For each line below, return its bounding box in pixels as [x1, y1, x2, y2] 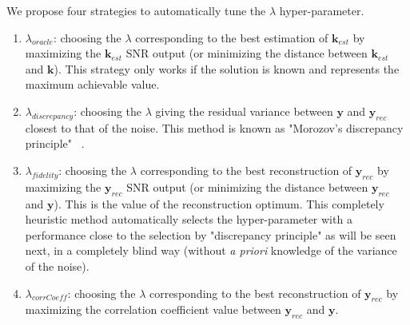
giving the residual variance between [155, 102, 333, 119]
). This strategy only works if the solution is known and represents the [54, 60, 400, 77]
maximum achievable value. [25, 76, 160, 93]
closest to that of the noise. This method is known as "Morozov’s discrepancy [25, 119, 404, 136]
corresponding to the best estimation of [135, 29, 328, 46]
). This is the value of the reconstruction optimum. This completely [54, 195, 384, 212]
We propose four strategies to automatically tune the [6, 2, 266, 18]
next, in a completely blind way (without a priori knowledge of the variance [25, 242, 397, 259]
